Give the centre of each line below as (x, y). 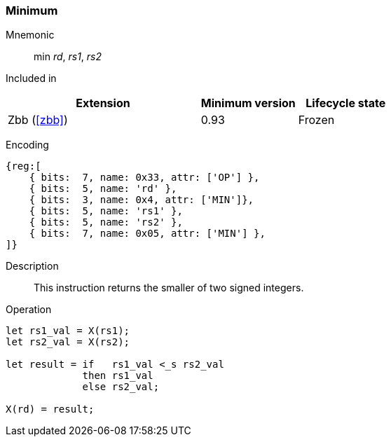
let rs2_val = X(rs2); (68, 342)
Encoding (27, 145)
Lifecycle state (346, 103)
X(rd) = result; (50, 409)
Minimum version (248, 103)
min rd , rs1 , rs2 (68, 57)
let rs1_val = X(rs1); (68, 331)
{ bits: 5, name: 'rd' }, (103, 189)
